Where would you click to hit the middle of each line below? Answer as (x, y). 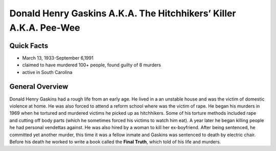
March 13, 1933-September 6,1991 (58, 58)
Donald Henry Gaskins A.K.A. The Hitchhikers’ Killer (123, 13)
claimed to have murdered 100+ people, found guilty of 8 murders (91, 65)
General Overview (39, 87)
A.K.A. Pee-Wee (45, 28)
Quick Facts (29, 46)
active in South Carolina (47, 72)
